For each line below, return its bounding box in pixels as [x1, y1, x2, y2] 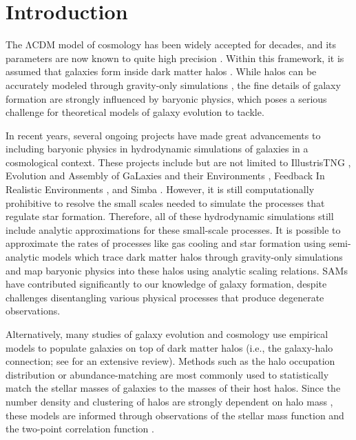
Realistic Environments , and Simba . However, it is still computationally [6, 182, 315, 197]
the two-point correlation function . [6, 421, 154, 436]
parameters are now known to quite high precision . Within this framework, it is [6, 50, 344, 65]
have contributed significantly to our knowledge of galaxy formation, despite [6, 277, 327, 291]
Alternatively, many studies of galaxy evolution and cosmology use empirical [6, 327, 328, 341]
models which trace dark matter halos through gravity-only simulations [42, 250, 343, 264]
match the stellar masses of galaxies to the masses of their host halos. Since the [6, 381, 341, 395]
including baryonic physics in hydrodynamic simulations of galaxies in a [6, 141, 308, 156]
